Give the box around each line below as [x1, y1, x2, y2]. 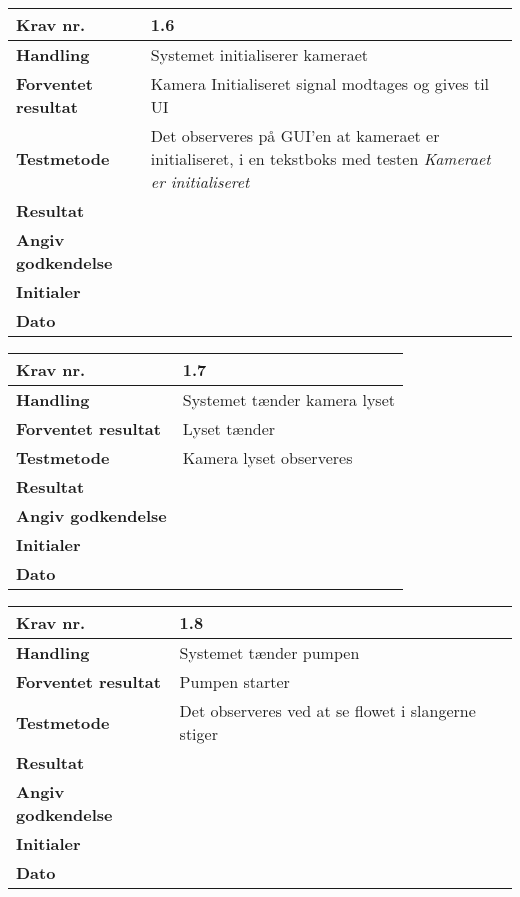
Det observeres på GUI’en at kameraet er [150, 124, 440, 147]
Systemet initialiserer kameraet [150, 43, 369, 66]
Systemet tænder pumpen [179, 641, 360, 664]
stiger [179, 722, 218, 745]
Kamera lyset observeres [182, 446, 353, 469]
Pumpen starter [179, 670, 290, 693]
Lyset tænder [182, 417, 276, 440]
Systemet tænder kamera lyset [182, 388, 395, 411]
